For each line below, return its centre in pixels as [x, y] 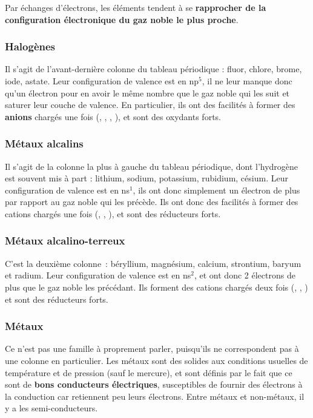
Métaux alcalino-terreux [65, 241]
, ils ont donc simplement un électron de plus [216, 190]
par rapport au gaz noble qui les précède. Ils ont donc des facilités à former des [152, 202]
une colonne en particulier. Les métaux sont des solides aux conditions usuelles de [156, 360]
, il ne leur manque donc [247, 81]
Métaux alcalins [44, 143]
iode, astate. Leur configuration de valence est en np [102, 81]
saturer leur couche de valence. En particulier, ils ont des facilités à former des [150, 105]
